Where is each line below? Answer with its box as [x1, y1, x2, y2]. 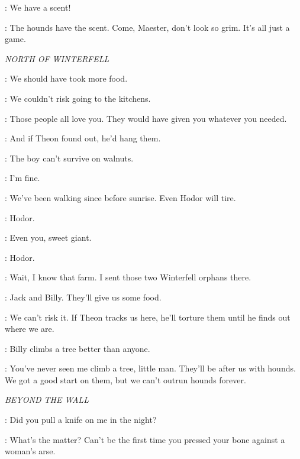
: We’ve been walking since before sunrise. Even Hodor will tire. [5, 191, 236, 203]
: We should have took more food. [5, 72, 128, 85]
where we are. [5, 322, 54, 335]
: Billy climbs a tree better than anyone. [5, 342, 150, 354]
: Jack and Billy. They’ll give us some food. [5, 290, 162, 303]
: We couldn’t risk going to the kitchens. [5, 92, 151, 104]
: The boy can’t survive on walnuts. [5, 151, 134, 164]
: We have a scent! [5, 1, 71, 13]
